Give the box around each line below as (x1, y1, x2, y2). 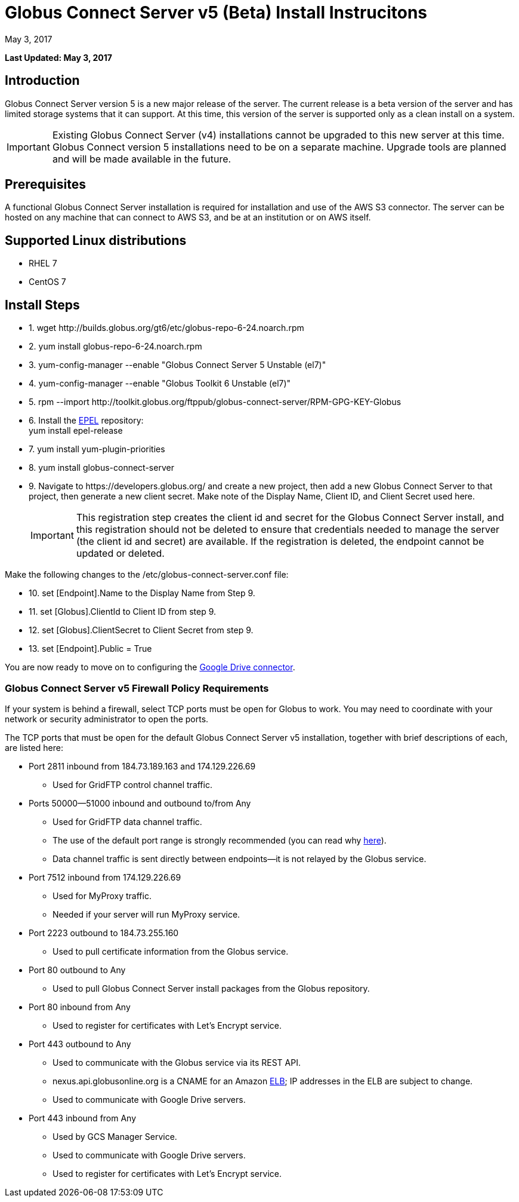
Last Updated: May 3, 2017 (5, 52, 112, 63)
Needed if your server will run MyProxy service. (52, 909, 240, 919)
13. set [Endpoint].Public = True (29, 643, 152, 654)
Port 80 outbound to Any (29, 964, 126, 975)
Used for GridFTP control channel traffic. (52, 779, 212, 790)
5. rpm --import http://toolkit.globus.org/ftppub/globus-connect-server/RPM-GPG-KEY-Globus (29, 397, 401, 407)
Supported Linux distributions (5, 232, 187, 248)
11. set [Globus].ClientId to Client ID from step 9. (29, 606, 217, 617)
